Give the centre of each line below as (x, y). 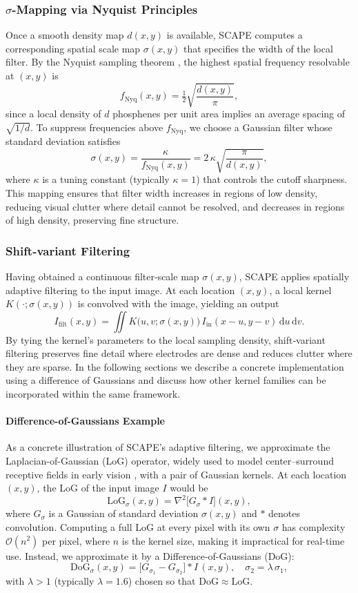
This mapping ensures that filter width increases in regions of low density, (162, 192)
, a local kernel (300, 290)
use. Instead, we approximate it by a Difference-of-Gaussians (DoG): (150, 555)
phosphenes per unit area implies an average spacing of (229, 114)
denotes (285, 513)
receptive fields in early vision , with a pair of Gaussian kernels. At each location (176, 474)
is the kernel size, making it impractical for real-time (233, 540)
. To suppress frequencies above (97, 127)
